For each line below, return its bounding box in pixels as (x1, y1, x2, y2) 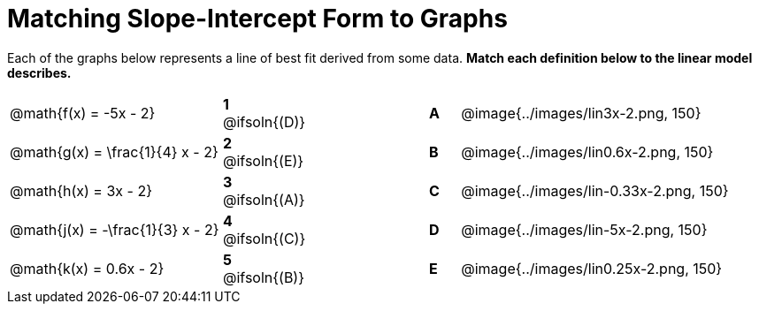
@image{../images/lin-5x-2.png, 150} (461, 220, 708, 239)
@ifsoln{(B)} (222, 268, 305, 286)
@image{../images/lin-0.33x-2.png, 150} (461, 181, 729, 200)
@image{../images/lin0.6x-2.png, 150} (461, 142, 714, 161)
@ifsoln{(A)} (222, 190, 305, 209)
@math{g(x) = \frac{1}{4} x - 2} (10, 142, 218, 161)
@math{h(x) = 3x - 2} (10, 181, 152, 200)
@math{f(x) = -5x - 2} (10, 103, 156, 122)
